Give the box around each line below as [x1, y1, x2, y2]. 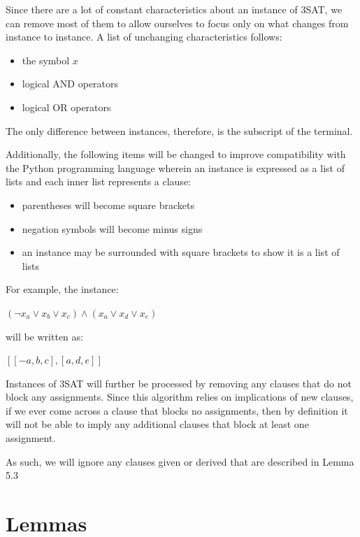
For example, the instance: [6, 282, 119, 296]
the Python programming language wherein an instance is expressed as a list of [6, 160, 345, 175]
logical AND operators [22, 76, 119, 91]
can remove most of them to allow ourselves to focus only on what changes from [6, 15, 349, 30]
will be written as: [6, 329, 83, 343]
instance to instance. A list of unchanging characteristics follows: [6, 29, 282, 44]
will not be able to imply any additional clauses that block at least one [6, 417, 309, 431]
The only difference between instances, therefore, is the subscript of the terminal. [6, 123, 353, 138]
